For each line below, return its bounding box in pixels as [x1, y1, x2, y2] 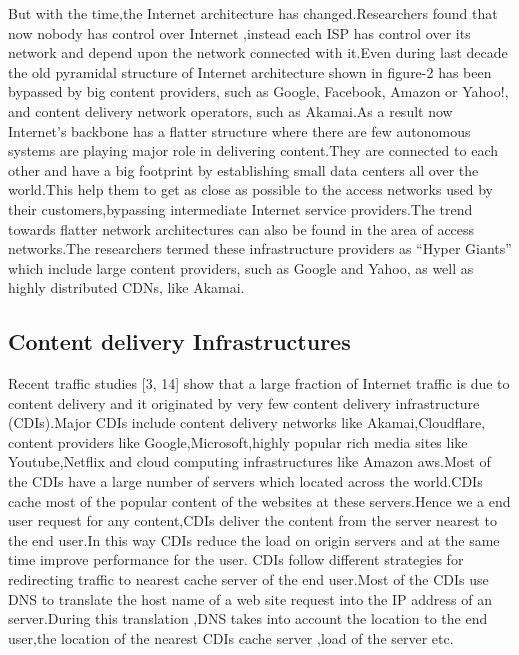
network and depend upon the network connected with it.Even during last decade [8, 42, 508, 63]
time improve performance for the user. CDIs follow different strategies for [8, 549, 464, 570]
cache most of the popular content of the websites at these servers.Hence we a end [8, 490, 511, 511]
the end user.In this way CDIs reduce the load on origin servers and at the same [8, 529, 500, 550]
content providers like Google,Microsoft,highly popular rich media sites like [8, 431, 468, 452]
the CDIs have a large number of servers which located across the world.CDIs [8, 471, 483, 492]
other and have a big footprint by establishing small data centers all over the [8, 159, 479, 180]
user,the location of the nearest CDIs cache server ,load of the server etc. [8, 627, 454, 648]
